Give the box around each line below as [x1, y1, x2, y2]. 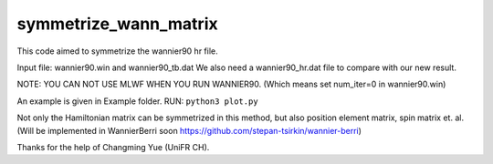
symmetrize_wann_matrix [16, 14, 218, 34]
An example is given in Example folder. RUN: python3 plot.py [16, 96, 259, 107]
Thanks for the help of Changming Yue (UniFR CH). [16, 141, 210, 152]
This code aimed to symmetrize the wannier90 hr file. [16, 46, 218, 56]
